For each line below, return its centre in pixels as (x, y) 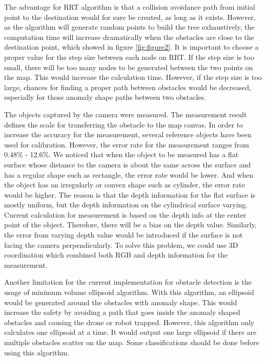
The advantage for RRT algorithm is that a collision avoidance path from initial (130, 7)
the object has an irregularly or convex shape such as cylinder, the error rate (125, 185)
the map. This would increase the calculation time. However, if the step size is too (133, 77)
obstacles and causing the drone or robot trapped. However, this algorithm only (129, 322)
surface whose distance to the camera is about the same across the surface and (127, 164)
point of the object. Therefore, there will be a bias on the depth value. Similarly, (130, 225)
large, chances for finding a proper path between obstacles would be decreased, (128, 87)
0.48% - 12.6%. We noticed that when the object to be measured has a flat (121, 154)
